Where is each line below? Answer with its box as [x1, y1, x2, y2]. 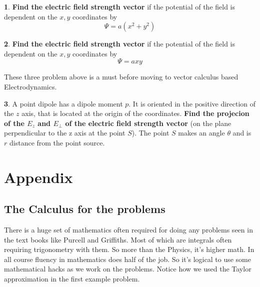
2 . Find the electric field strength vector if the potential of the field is [4, 38, 235, 49]
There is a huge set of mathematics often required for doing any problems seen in [4, 224, 253, 235]
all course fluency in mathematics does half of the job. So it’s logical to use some [4, 253, 251, 264]
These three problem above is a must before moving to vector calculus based [4, 71, 238, 82]
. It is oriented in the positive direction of [128, 98, 256, 108]
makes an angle [178, 127, 225, 138]
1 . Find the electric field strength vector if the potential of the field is [4, 1, 235, 11]
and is [232, 127, 251, 138]
